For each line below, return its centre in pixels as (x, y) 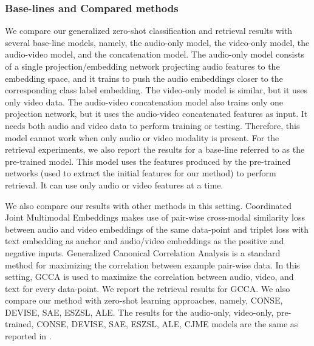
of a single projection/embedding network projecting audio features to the (142, 66)
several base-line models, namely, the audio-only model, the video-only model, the (157, 42)
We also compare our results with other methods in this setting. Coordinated (148, 205)
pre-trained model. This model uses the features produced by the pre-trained (148, 161)
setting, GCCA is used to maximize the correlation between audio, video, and (149, 277)
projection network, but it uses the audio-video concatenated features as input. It (156, 114)
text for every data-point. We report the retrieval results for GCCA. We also (148, 288)
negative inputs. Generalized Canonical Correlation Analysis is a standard (143, 252)
